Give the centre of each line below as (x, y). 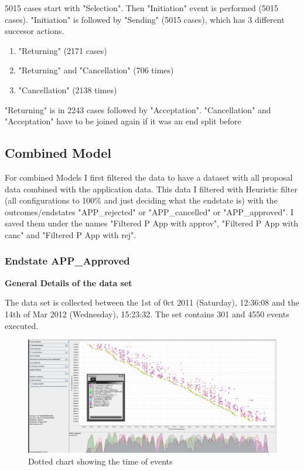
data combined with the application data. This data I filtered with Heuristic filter (151, 189)
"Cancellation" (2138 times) (68, 89)
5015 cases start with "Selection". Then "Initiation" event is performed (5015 (142, 8)
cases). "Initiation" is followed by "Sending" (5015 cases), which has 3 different (145, 19)
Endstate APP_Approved (67, 261)
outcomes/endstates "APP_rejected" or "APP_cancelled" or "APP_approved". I (149, 211)
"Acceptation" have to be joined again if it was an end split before (123, 121)
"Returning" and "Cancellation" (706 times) (96, 70)
